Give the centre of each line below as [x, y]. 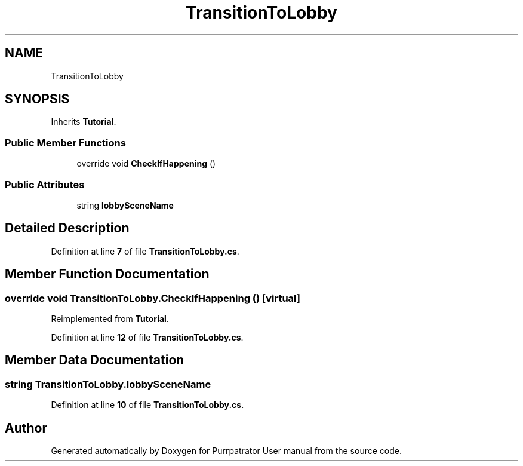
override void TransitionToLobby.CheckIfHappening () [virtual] [153, 298]
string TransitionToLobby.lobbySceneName [108, 384]
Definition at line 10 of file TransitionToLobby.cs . [147, 405]
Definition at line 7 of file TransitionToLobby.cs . [145, 251]
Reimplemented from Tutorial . [110, 319]
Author [26, 428]
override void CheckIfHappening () [146, 164]
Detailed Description [67, 228]
